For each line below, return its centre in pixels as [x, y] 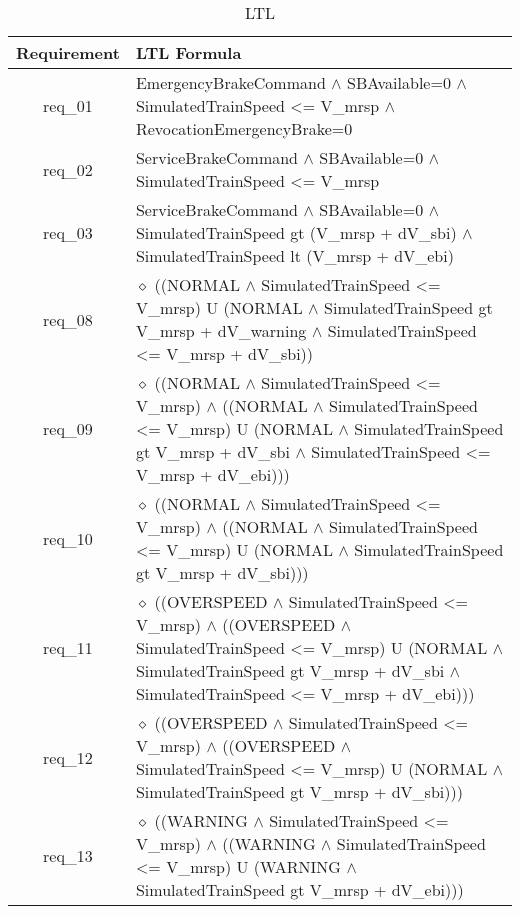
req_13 [68, 855]
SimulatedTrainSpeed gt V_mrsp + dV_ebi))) [299, 889]
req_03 [68, 232]
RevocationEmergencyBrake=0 [244, 128]
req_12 [68, 757]
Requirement [68, 52]
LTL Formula [188, 52]
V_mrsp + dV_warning [221, 330]
